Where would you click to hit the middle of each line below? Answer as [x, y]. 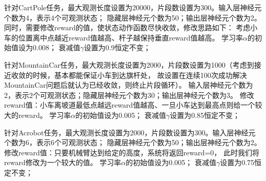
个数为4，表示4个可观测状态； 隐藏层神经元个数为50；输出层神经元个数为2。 [133, 17]
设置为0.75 [237, 162]
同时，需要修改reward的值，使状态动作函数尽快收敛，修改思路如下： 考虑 [127, 27]
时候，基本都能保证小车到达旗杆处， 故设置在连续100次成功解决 [140, 75]
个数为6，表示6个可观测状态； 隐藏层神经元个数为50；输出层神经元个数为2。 [133, 142]
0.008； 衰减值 [56, 47]
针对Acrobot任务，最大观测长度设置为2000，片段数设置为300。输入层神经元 [130, 132]
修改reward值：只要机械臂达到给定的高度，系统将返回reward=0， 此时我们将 [132, 152]
